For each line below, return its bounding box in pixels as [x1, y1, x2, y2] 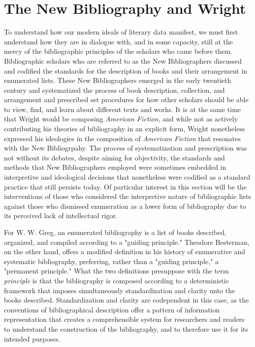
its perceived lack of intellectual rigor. [4, 210, 118, 221]
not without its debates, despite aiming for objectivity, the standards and [4, 152, 225, 162]
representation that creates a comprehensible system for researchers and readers [4, 314, 245, 324]
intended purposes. [4, 333, 61, 344]
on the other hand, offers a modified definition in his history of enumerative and [4, 246, 246, 257]
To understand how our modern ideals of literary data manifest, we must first [4, 27, 238, 37]
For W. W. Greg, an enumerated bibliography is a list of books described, [4, 227, 226, 237]
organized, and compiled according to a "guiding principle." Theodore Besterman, [4, 236, 250, 247]
